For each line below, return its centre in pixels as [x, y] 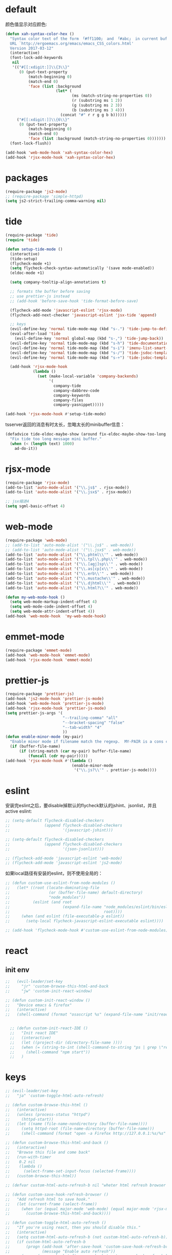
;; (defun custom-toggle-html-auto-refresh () [56, 1223]
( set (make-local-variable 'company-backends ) [88, 376]
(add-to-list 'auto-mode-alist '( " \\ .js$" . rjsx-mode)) [67, 487]
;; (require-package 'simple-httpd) [44, 196]
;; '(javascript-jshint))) [59, 830]
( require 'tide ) [23, 240]
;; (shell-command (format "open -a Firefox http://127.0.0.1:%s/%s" [86, 1134]
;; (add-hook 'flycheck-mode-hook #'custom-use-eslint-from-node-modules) [87, 931]
